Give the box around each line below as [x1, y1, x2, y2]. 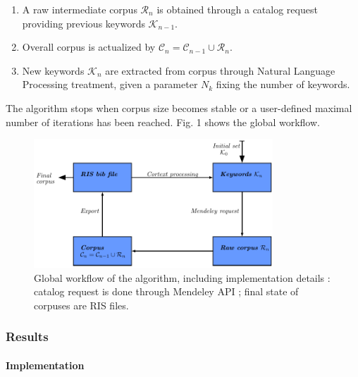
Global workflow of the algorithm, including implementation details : [34, 270, 331, 285]
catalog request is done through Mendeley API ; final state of [34, 284, 299, 299]
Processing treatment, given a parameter [22, 77, 198, 92]
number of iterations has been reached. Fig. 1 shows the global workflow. [6, 114, 320, 129]
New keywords [22, 63, 85, 78]
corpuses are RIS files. [34, 297, 129, 312]
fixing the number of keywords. [216, 77, 350, 92]
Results [6, 328, 49, 345]
